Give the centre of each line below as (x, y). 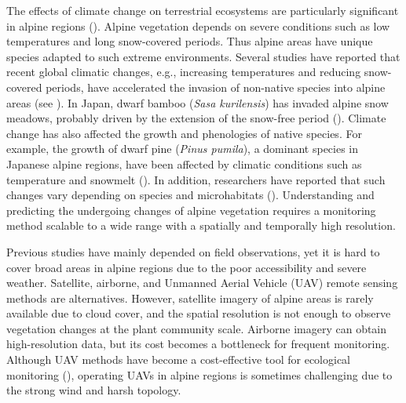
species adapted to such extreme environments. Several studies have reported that (203, 56)
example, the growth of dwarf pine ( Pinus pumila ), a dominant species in (183, 149)
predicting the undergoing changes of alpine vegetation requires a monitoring (191, 210)
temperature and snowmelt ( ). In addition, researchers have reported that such (196, 179)
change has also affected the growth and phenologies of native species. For (184, 133)
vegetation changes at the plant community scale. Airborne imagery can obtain (197, 328)
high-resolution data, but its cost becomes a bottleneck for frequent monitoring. (198, 344)
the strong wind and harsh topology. (94, 390)
